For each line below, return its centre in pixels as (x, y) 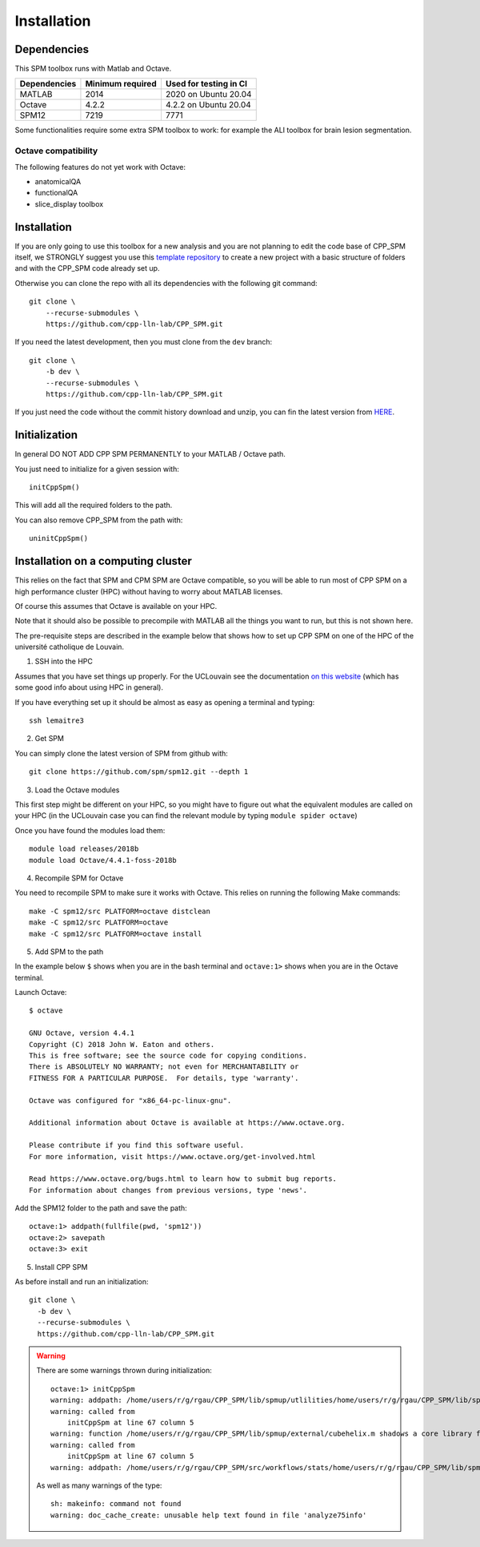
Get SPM (49, 739)
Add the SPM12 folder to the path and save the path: (101, 1208)
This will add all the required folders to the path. (94, 506)
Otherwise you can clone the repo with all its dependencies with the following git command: (166, 283)
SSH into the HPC (64, 662)
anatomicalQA (58, 181)
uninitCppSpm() (59, 538)
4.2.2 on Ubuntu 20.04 (208, 105)
